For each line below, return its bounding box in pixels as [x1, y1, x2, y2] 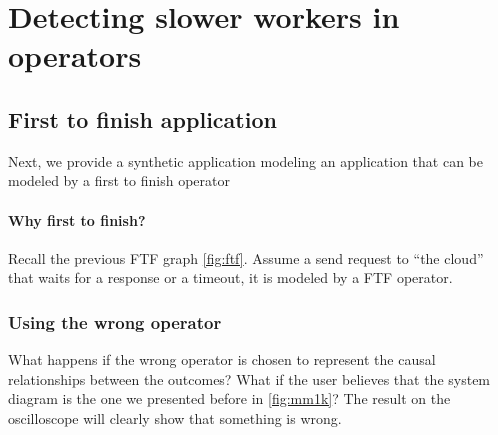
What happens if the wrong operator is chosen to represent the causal [8, 349, 436, 370]
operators [8, 35, 142, 76]
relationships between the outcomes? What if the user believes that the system [8, 368, 491, 389]
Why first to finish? [8, 209, 146, 230]
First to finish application [8, 103, 277, 134]
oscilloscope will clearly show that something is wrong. [8, 407, 342, 428]
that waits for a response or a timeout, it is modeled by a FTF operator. [8, 267, 453, 288]
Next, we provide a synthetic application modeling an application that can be [8, 150, 483, 171]
